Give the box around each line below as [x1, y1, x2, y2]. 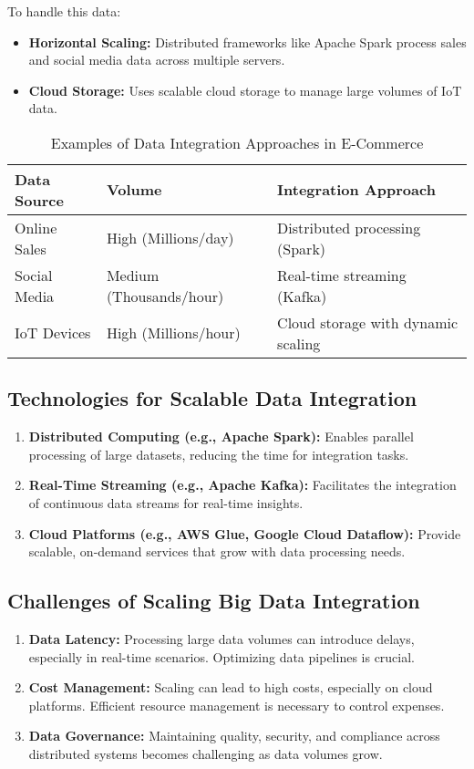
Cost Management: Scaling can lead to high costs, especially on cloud [28, 678, 433, 697]
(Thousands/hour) [106, 285, 224, 307]
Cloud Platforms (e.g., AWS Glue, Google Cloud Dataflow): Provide [28, 524, 461, 543]
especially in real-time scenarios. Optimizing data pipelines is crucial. [28, 647, 416, 666]
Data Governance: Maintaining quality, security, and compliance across [28, 726, 440, 745]
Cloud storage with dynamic [277, 311, 459, 333]
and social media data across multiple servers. [28, 50, 285, 69]
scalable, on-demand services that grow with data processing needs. [28, 542, 406, 561]
